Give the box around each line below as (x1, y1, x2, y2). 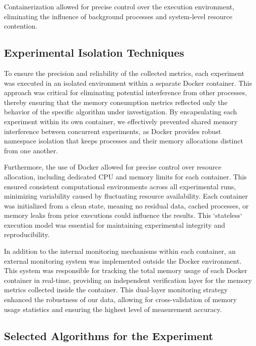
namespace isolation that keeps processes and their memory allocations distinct (4, 136, 243, 146)
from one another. (4, 145, 58, 155)
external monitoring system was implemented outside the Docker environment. (4, 255, 242, 266)
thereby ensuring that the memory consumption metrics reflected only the (4, 97, 228, 107)
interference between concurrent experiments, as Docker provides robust (4, 126, 221, 136)
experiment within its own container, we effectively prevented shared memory (4, 116, 238, 126)
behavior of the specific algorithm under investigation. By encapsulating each (4, 106, 237, 117)
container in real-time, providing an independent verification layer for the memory (4, 275, 252, 285)
